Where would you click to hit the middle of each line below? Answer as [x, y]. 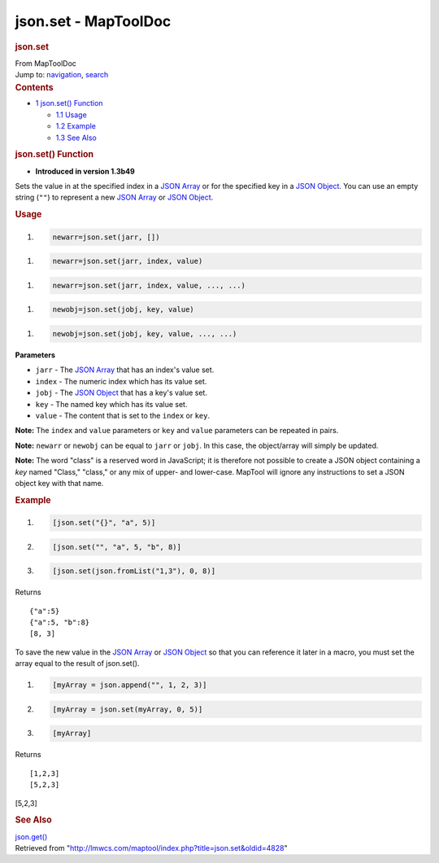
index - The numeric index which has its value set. [121, 381]
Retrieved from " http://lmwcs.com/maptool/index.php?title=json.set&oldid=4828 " [151, 848]
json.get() [31, 837]
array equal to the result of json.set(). [77, 664]
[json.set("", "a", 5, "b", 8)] [117, 547]
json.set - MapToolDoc [93, 21]
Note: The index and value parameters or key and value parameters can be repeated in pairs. [177, 431]
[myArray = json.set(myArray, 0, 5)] [128, 709]
